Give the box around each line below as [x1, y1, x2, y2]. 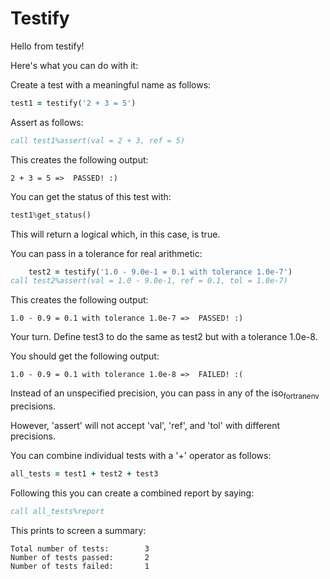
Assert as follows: [10, 116, 84, 128]
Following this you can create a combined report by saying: [10, 487, 255, 499]
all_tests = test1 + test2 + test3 [10, 469, 159, 479]
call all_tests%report [10, 506, 105, 516]
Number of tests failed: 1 [10, 561, 150, 571]
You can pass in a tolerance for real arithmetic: [10, 247, 203, 259]
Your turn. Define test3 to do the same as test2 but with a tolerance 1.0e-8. [10, 331, 318, 343]
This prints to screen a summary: [10, 524, 147, 536]
